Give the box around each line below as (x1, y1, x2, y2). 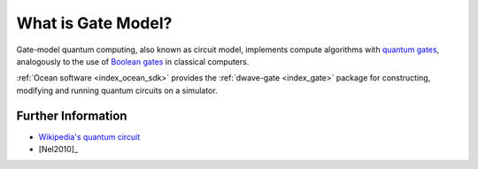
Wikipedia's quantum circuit (38, 131, 141, 142)
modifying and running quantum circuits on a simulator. (16, 85, 218, 96)
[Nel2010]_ (38, 144, 79, 155)
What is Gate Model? (16, 13, 173, 33)
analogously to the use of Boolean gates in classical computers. (16, 56, 250, 66)
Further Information (16, 108, 127, 123)
